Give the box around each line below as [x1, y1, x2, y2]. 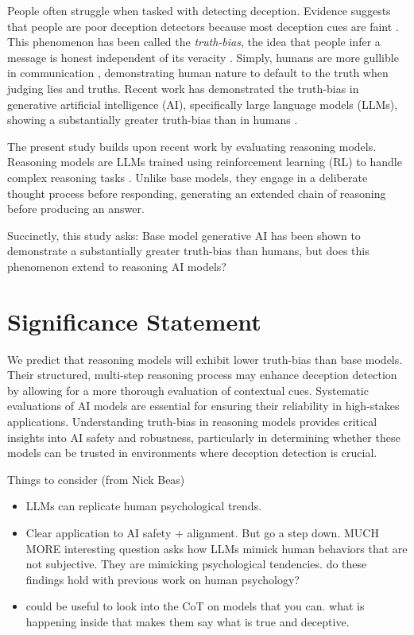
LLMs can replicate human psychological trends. [25, 498, 262, 514]
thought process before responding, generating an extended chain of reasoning [7, 184, 386, 201]
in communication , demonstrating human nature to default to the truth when [7, 64, 389, 81]
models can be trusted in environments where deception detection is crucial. [7, 444, 377, 461]
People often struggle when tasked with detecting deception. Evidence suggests [7, 2, 391, 18]
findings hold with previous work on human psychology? [25, 571, 300, 587]
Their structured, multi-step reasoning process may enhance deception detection [7, 366, 397, 383]
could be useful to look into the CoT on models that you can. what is [25, 598, 365, 614]
